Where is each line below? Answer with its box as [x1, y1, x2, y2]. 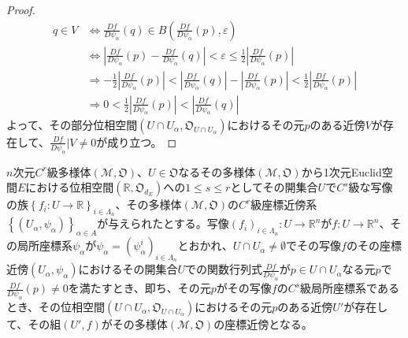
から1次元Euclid [301, 163, 382, 180]
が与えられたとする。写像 [97, 215, 229, 232]
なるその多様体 [178, 163, 256, 180]
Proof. [6, 2, 35, 17]
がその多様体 [101, 315, 168, 332]
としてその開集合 [230, 179, 318, 195]
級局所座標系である [300, 280, 399, 296]
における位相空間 [25, 179, 114, 195]
